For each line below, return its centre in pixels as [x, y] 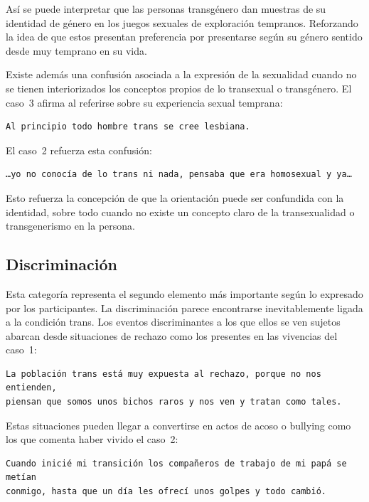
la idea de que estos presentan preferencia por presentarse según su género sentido [184, 37]
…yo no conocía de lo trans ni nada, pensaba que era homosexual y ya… [179, 175]
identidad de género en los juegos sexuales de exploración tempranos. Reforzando [182, 22]
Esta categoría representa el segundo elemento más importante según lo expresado [184, 293]
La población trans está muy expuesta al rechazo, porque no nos [164, 374]
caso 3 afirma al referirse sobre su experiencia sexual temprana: [144, 102]
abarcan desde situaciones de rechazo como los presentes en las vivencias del [172, 335]
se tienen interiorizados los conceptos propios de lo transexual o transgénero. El [179, 88]
